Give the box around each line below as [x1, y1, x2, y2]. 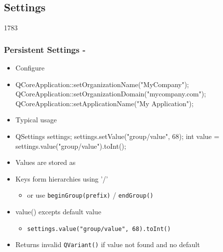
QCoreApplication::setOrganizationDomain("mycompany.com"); [15, 89, 206, 99]
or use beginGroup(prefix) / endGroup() [27, 190, 154, 200]
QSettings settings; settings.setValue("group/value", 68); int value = [15, 131, 220, 141]
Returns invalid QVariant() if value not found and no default [15, 239, 200, 250]
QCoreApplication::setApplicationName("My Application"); [15, 98, 194, 108]
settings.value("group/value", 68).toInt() [27, 225, 171, 232]
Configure [15, 63, 45, 73]
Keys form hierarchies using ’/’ [15, 173, 108, 183]
